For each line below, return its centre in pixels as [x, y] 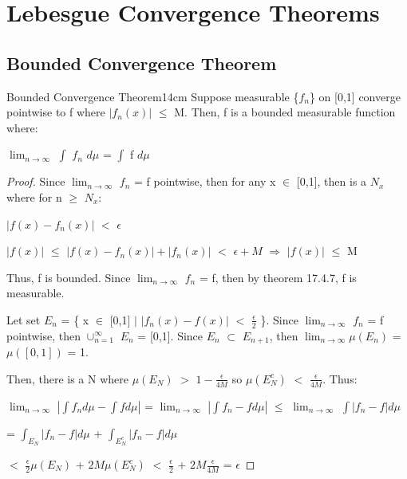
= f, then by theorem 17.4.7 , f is [278, 277]
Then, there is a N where [67, 378]
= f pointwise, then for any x [205, 181]
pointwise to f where [56, 112]
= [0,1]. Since [170, 335]
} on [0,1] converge [355, 96]
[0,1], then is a [332, 181]
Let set [24, 319]
